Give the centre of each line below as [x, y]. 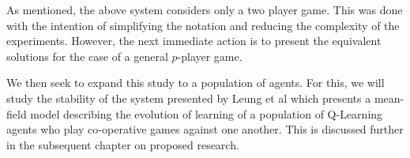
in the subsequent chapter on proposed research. [123, 144]
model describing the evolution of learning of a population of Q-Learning [207, 113]
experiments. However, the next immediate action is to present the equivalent [194, 41]
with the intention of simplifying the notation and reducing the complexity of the [203, 25]
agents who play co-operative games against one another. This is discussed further [205, 129]
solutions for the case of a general [87, 56]
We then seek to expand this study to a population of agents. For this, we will [196, 83]
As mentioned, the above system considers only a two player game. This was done [205, 9]
